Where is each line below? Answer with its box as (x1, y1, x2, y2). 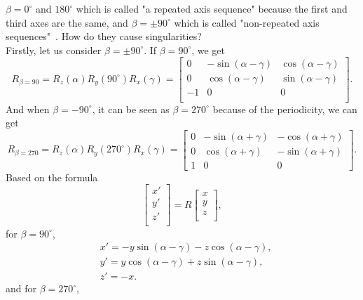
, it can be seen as (92, 101, 170, 116)
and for (6, 281, 37, 296)
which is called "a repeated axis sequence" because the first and (76, 1, 348, 15)
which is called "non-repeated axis (174, 15, 320, 30)
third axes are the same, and (6, 15, 128, 30)
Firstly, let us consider (6, 42, 102, 57)
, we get (191, 42, 226, 57)
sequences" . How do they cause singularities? (6, 29, 202, 44)
